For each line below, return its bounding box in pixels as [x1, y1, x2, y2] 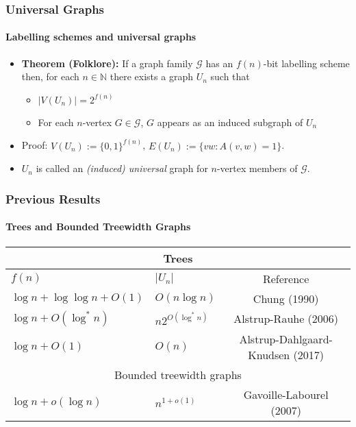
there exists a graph [110, 69, 193, 84]
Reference [262, 270, 309, 286]
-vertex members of [216, 161, 298, 175]
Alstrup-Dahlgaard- [239, 330, 333, 347]
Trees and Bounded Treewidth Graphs [5, 219, 191, 234]
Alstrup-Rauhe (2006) [233, 310, 339, 327]
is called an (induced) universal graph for [36, 161, 208, 175]
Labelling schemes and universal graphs [5, 29, 196, 44]
